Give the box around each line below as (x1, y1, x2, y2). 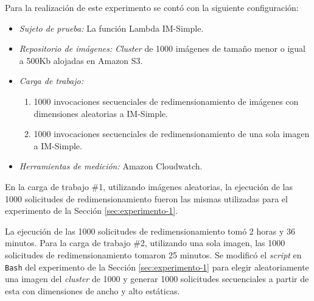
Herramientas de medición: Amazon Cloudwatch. (19, 160, 203, 172)
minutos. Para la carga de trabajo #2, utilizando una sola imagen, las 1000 (5, 236, 285, 249)
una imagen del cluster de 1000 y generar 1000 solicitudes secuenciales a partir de (5, 272, 309, 285)
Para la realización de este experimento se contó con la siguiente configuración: (5, 1, 299, 13)
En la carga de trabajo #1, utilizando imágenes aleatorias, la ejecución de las (5, 180, 293, 193)
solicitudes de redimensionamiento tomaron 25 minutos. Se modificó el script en (5, 248, 302, 261)
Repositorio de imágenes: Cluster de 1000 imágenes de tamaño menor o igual (19, 42, 305, 55)
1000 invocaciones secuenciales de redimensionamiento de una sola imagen (33, 127, 310, 140)
